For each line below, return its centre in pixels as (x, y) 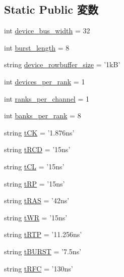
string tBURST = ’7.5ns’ (43, 251)
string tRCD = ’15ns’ (37, 149)
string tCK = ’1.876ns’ (39, 132)
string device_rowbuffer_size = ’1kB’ (62, 64)
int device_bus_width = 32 (47, 31)
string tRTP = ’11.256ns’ (43, 234)
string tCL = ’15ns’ (34, 166)
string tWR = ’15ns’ (36, 217)
